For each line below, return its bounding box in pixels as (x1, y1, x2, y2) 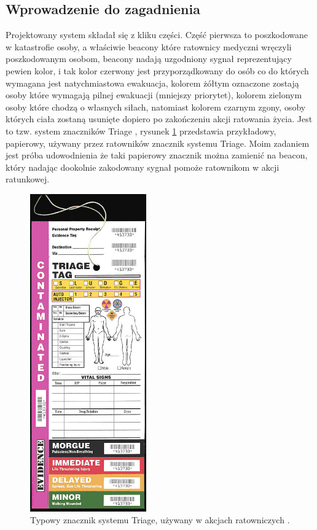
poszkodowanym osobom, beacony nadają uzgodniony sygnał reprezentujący (6, 52, 292, 65)
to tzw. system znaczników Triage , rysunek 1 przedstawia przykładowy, (6, 124, 276, 137)
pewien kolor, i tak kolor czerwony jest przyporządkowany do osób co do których (6, 64, 309, 77)
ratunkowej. (6, 173, 50, 185)
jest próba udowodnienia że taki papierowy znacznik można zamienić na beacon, (6, 149, 308, 162)
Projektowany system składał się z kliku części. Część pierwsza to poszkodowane (6, 28, 308, 41)
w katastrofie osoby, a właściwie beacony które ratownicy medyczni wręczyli (6, 40, 292, 53)
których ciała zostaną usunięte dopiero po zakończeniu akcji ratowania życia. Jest (6, 112, 313, 125)
